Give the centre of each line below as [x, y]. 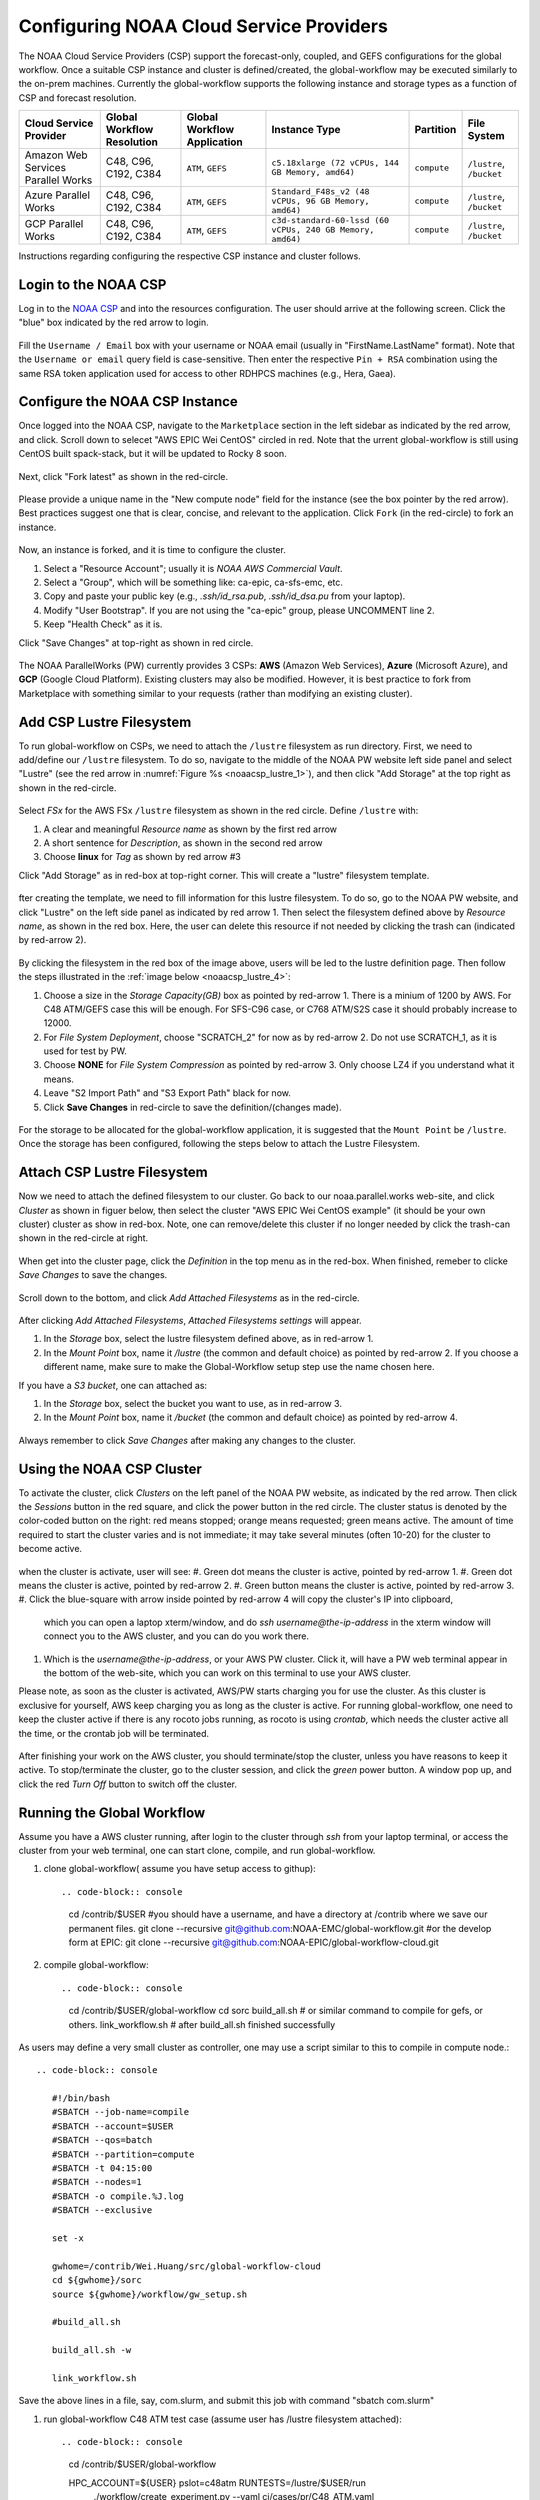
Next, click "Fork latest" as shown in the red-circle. [123, 476]
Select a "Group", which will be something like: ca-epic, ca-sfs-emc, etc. [193, 582]
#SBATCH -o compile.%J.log [118, 2196]
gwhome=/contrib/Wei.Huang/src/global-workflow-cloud [186, 2266]
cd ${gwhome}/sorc [96, 2280]
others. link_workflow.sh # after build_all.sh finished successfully [202, 2024]
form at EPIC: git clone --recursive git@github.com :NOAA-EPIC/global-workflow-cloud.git [253, 1942]
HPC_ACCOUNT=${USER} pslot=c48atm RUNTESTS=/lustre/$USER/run [217, 2482]
